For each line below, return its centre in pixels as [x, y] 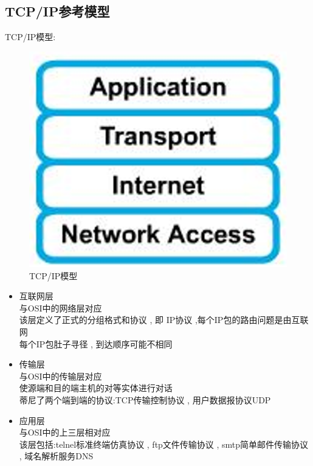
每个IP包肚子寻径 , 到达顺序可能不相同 [96, 343]
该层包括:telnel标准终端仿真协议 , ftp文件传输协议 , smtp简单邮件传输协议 [164, 444]
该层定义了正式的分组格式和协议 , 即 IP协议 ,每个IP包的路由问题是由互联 [164, 320]
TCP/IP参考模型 [57, 11]
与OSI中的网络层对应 [60, 308]
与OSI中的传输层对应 [60, 376]
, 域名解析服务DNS [56, 456]
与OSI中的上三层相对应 [65, 432]
